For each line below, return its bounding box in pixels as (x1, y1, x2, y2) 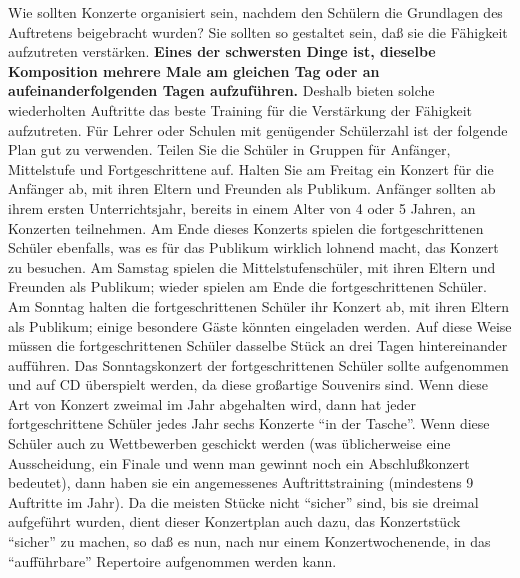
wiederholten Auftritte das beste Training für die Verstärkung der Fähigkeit (8, 99, 473, 120)
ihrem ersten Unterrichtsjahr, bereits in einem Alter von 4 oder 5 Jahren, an (8, 197, 476, 218)
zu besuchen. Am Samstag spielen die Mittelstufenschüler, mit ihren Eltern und (8, 256, 496, 277)
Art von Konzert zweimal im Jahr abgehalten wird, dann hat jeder (8, 393, 416, 414)
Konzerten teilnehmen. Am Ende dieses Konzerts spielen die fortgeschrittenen (8, 217, 484, 238)
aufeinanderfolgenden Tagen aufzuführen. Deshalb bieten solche (8, 80, 435, 101)
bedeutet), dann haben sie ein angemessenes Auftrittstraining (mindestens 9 (8, 472, 474, 493)
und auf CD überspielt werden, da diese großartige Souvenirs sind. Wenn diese (8, 374, 488, 395)
